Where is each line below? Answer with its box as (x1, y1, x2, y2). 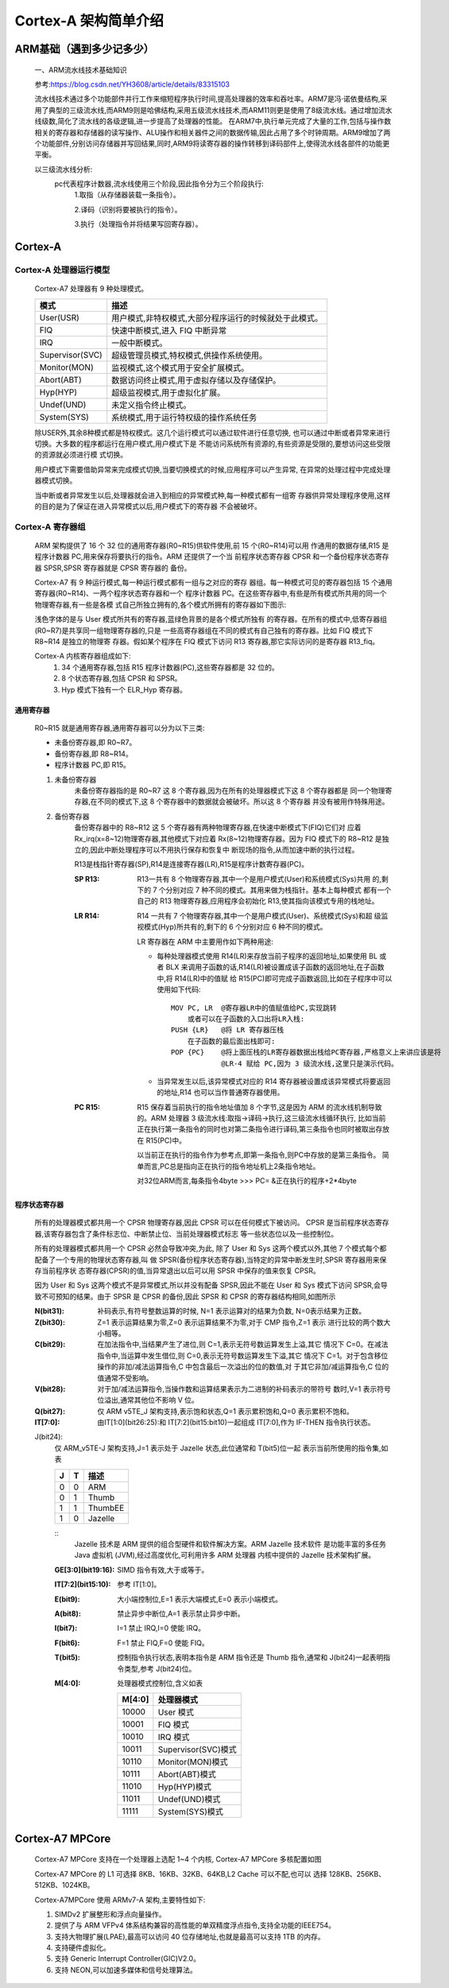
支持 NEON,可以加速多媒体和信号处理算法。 (54, 1965, 198, 1974)
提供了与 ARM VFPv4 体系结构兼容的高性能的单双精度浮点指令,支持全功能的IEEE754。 (54, 1920, 336, 1930)
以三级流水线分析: (34, 164, 93, 174)
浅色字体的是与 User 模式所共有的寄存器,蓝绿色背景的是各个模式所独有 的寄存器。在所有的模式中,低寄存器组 (34, 615, 388, 624)
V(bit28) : (34, 1384, 66, 1393)
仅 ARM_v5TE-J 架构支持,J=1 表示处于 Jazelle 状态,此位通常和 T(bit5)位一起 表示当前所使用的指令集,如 (54, 1443, 389, 1453)
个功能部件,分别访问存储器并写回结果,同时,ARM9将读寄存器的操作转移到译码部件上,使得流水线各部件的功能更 (34, 138, 390, 148)
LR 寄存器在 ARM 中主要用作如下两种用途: (137, 937, 274, 946)
